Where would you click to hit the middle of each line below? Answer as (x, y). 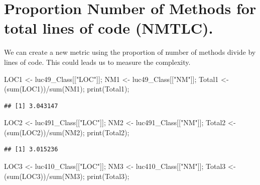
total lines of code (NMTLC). (109, 28)
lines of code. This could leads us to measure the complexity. (97, 62)
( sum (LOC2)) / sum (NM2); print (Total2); (67, 132)
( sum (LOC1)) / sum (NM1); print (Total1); (67, 89)
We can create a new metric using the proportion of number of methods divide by (130, 52)
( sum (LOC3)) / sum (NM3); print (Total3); (67, 176)
